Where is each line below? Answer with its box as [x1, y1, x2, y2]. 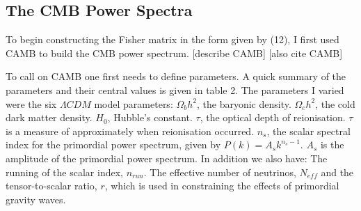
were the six [6, 96, 57, 111]
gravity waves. [6, 192, 66, 206]
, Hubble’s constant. [107, 110, 193, 125]
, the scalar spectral [266, 123, 351, 138]
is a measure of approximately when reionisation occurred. [6, 123, 255, 138]
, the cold [315, 96, 355, 111]
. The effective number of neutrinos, [143, 164, 296, 179]
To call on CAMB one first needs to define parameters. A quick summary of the [6, 69, 346, 84]
